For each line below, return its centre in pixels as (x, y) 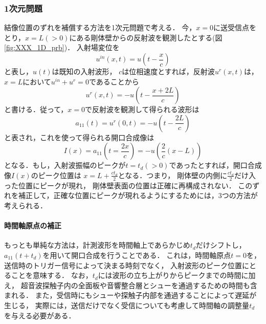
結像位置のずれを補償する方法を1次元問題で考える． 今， (100, 27)
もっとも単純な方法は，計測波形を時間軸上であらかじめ (97, 245)
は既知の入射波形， (84, 71)
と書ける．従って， (36, 109)
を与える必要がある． (40, 315)
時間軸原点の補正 (33, 225)
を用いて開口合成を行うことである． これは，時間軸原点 (137, 255)
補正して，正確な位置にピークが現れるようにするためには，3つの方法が (138, 195)
